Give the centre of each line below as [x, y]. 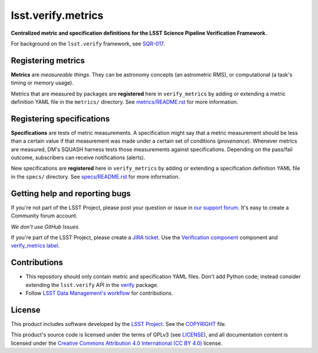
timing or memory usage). [42, 83]
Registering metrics [48, 60]
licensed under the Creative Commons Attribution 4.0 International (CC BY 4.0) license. [117, 343]
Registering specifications [60, 119]
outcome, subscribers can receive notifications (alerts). [78, 158]
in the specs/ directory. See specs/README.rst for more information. [95, 176]
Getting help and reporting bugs [71, 194]
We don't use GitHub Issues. [45, 226]
